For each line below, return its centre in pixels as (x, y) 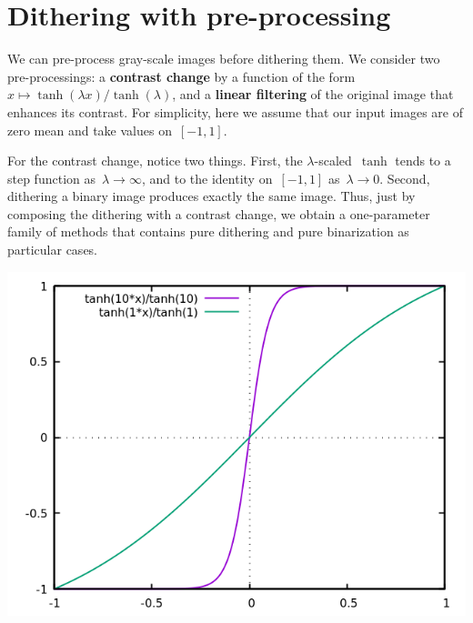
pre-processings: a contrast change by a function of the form (181, 76)
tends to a (423, 161)
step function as (51, 178)
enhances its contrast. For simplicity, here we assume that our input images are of (236, 111)
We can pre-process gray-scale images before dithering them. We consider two (224, 59)
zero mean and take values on (90, 130)
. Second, (405, 178)
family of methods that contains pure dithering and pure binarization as (208, 231)
